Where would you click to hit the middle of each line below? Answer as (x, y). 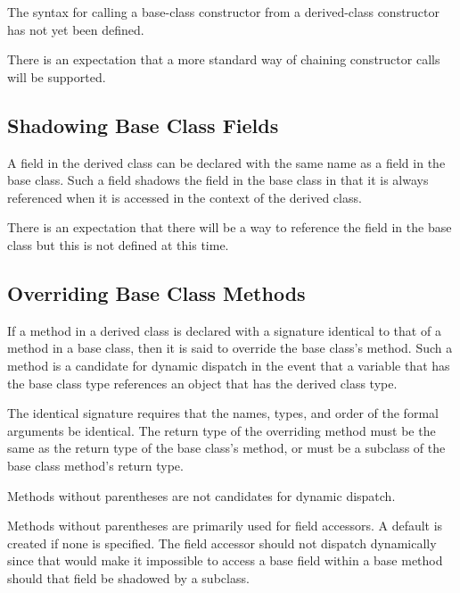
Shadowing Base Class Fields (143, 125)
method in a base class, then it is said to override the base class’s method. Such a (230, 348)
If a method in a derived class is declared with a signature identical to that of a (224, 330)
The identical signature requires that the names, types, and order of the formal (223, 413)
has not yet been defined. (76, 29)
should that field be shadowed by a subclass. (128, 577)
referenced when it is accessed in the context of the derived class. (185, 197)
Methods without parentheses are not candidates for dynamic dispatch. (201, 495)
